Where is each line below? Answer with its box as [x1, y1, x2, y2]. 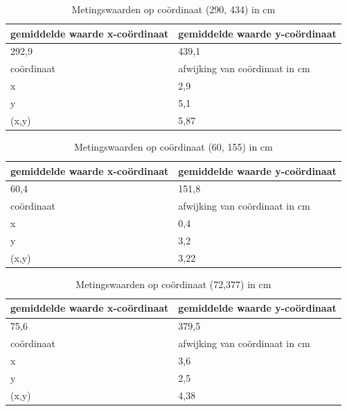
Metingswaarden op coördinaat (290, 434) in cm [71, 2, 276, 16]
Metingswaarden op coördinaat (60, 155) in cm [73, 139, 273, 153]
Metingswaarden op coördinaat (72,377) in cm [75, 276, 272, 291]
